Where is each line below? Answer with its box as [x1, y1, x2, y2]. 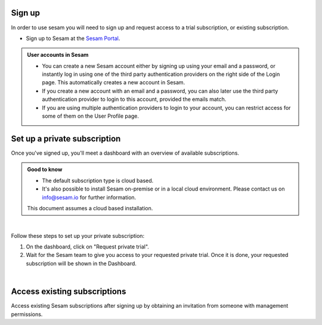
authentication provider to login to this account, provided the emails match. [42, 96, 227, 103]
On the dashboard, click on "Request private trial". [26, 243, 149, 250]
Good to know [27, 166, 63, 173]
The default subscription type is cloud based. [42, 177, 154, 184]
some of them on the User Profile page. [42, 112, 140, 119]
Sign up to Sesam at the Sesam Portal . [26, 35, 120, 42]
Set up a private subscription [11, 133, 121, 143]
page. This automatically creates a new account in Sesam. [42, 79, 185, 86]
